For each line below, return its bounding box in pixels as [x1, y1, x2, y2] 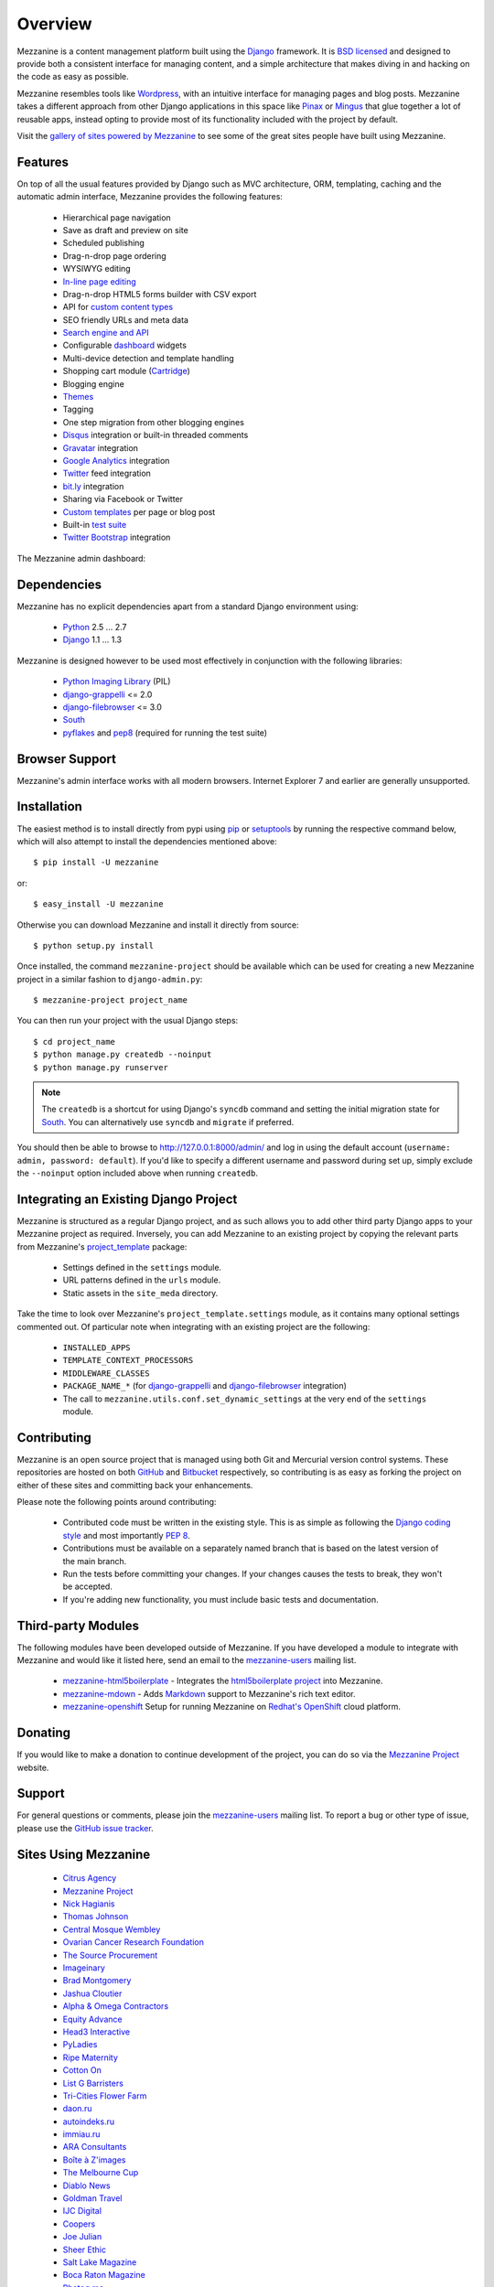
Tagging [62, 403, 94, 415]
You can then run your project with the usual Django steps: [16, 1015, 239, 1026]
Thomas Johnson [62, 1911, 129, 1922]
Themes [62, 392, 94, 403]
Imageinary [62, 1962, 105, 1973]
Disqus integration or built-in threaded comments [62, 430, 249, 441]
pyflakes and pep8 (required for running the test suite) [62, 727, 268, 738]
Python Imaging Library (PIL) [62, 676, 171, 687]
